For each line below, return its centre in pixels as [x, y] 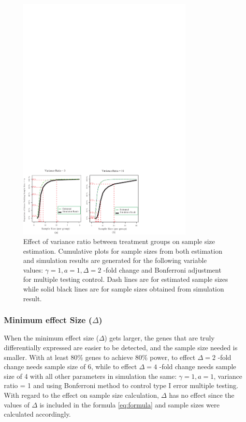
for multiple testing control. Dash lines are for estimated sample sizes [126, 279]
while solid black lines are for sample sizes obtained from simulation [124, 288]
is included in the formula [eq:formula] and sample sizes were [130, 404]
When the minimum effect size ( [51, 338]
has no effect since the [202, 395]
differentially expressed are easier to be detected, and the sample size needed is [121, 347]
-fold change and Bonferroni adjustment [162, 269]
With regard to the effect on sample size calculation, [81, 395]
